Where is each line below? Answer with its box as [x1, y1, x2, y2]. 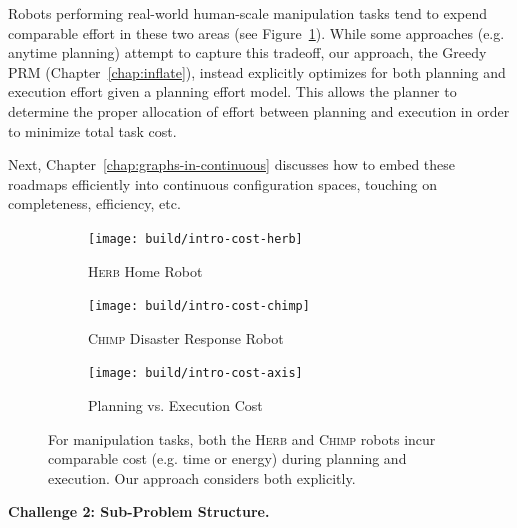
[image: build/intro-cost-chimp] [88, 299, 310, 314]
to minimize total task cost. [8, 120, 177, 141]
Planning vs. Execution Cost [88, 395, 263, 416]
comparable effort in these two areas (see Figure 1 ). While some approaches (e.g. [8, 22, 505, 43]
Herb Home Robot [88, 260, 203, 281]
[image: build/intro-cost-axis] [88, 366, 303, 381]
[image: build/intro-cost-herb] [88, 231, 303, 246]
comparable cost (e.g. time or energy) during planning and [48, 448, 407, 469]
